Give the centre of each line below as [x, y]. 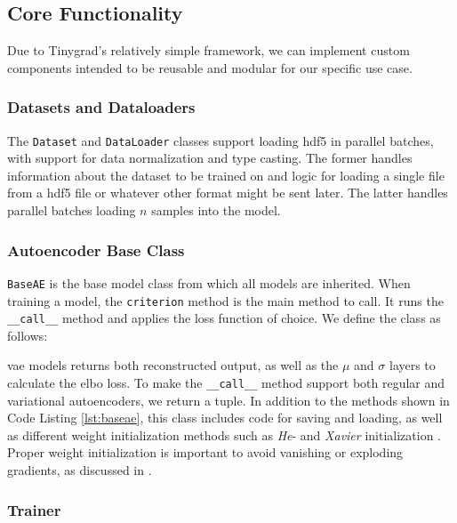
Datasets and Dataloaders [101, 107]
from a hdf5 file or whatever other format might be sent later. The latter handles [228, 193]
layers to [412, 365]
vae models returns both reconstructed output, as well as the [173, 365]
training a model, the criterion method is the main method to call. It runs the [225, 300]
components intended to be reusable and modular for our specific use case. [210, 67]
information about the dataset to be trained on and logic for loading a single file [226, 175]
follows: [28, 335]
